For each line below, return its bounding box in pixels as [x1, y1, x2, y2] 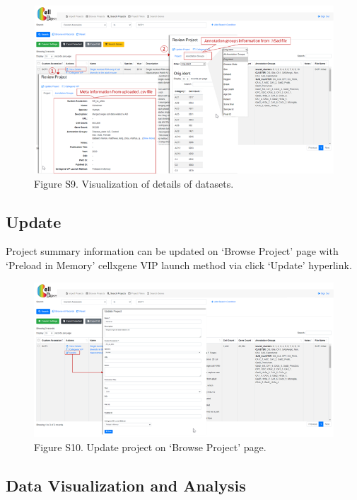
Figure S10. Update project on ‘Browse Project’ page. [34, 440, 267, 455]
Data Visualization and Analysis [6, 475, 246, 496]
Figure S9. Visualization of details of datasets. [34, 176, 234, 191]
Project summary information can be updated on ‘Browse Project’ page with [6, 244, 339, 258]
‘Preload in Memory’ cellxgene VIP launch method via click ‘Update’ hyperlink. [6, 258, 352, 273]
